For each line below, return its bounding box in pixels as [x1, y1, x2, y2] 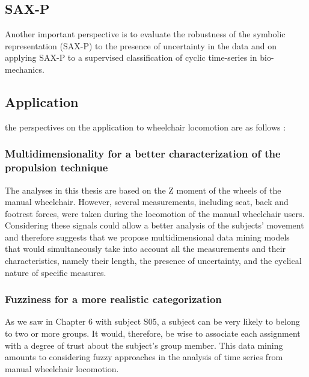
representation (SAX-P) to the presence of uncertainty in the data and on [5, 39, 277, 52]
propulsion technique [5, 160, 108, 175]
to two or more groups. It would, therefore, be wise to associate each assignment [5, 327, 301, 340]
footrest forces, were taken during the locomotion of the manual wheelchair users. [5, 207, 305, 219]
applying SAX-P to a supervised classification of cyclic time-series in [5, 51, 257, 64]
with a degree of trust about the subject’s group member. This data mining [5, 339, 283, 351]
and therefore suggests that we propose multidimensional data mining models [5, 230, 290, 243]
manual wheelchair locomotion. [5, 362, 119, 375]
